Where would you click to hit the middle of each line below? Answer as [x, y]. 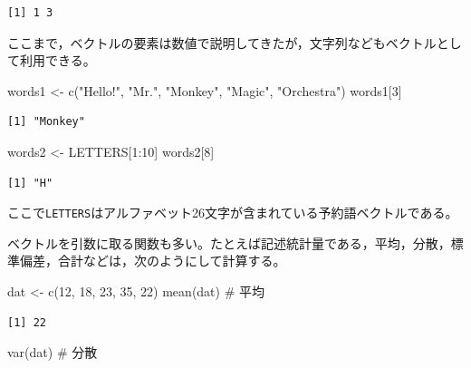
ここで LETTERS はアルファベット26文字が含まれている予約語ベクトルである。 [233, 213]
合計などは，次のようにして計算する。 [172, 261]
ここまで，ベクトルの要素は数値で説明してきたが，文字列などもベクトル [222, 42]
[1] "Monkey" [46, 122]
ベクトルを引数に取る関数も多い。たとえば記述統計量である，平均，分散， [229, 242]
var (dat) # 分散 [53, 352]
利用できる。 [58, 60]
